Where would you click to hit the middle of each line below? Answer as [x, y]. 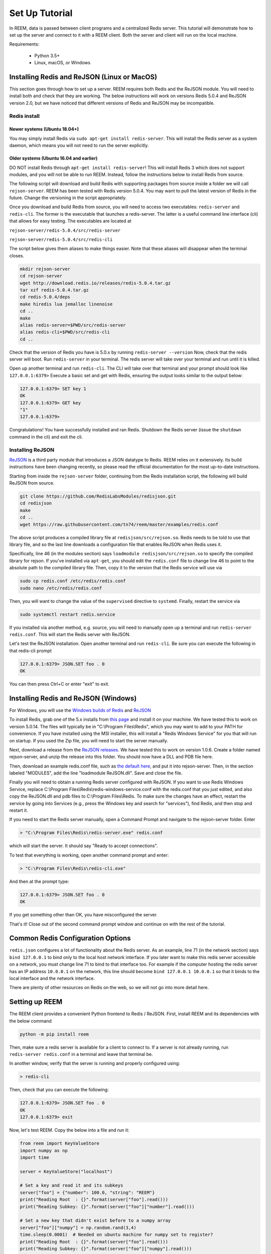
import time [35, 1157]
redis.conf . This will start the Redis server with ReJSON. [70, 634]
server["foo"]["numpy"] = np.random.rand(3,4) [78, 1227]
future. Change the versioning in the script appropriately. [68, 198]
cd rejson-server [41, 276]
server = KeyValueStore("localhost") [66, 1171]
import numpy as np [44, 1150]
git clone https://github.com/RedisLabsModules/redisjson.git [98, 496]
